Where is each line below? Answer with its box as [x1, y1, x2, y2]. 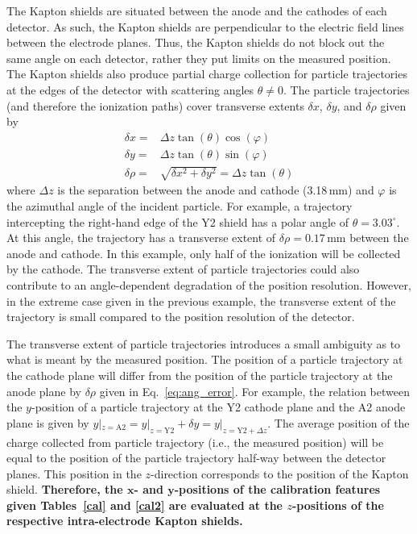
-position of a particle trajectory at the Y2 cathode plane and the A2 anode [31, 398, 406, 415]
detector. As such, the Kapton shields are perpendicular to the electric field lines [6, 18, 404, 35]
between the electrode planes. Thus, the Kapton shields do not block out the [6, 34, 385, 51]
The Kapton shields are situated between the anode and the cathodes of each [6, 2, 387, 19]
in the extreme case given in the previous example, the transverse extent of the [6, 292, 396, 309]
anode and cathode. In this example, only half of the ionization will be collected [6, 244, 401, 261]
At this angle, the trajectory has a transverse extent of [6, 229, 276, 246]
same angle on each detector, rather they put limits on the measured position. [6, 49, 391, 66]
